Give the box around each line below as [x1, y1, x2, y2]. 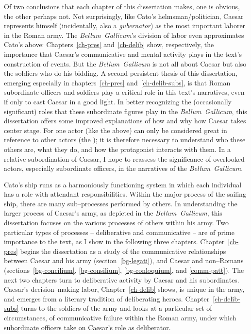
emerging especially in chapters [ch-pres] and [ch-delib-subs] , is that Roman [4, 77, 231, 87]
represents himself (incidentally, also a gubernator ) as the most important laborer [4, 20, 246, 31]
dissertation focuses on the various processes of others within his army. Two [4, 217, 229, 228]
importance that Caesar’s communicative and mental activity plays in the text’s [4, 49, 242, 59]
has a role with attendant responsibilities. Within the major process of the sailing [4, 189, 246, 199]
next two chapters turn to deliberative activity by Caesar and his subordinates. [4, 274, 239, 284]
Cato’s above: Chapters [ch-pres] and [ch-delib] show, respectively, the [4, 39, 214, 50]
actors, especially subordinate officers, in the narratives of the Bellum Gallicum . [4, 163, 243, 173]
